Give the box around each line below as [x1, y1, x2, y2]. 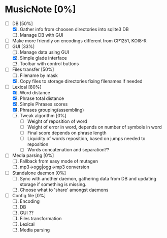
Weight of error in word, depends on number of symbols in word [27, 124, 162, 130]
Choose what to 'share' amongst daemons [19, 187, 109, 193]
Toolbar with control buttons [19, 61, 79, 67]
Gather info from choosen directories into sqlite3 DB [19, 27, 129, 32]
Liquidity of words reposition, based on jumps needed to [27, 136, 146, 142]
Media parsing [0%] [12, 152, 54, 158]
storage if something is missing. [19, 181, 87, 187]
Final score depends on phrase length [27, 130, 107, 136]
